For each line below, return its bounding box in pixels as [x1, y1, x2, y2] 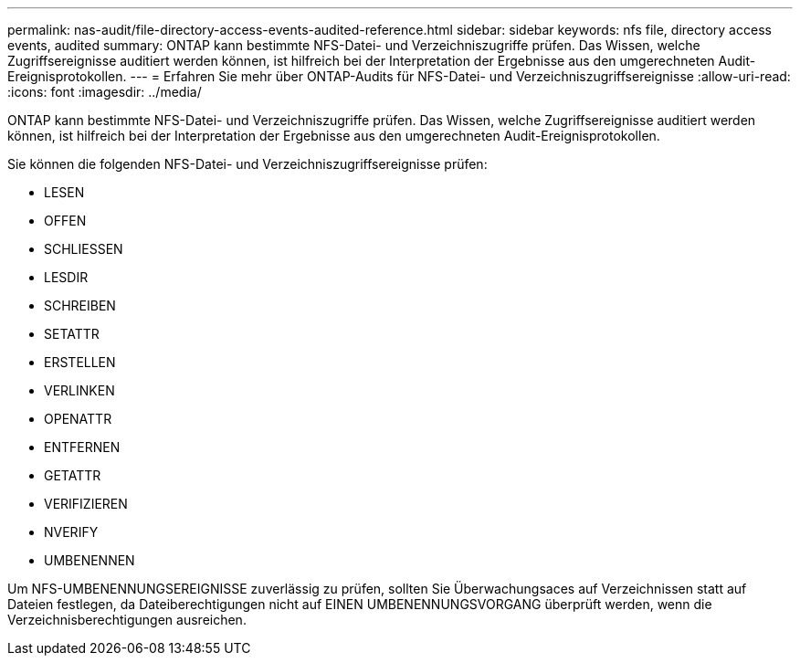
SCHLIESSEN [44, 241, 123, 257]
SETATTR [44, 326, 100, 342]
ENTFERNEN [44, 439, 121, 455]
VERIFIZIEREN [44, 496, 128, 511]
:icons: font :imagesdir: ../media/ [7, 84, 202, 100]
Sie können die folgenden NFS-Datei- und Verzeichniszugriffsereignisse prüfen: [7, 156, 488, 172]
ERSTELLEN [44, 354, 116, 370]
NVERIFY [44, 524, 99, 540]
